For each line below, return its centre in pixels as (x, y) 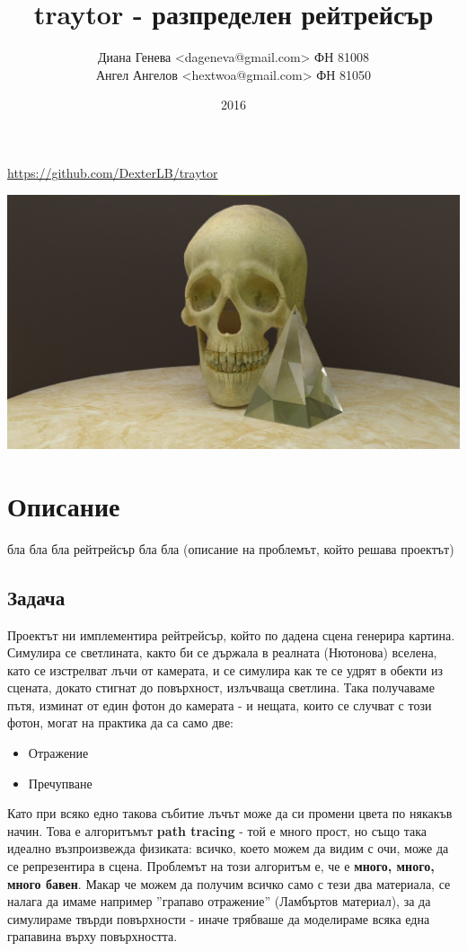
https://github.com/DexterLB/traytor (113, 172)
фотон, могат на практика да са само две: (121, 722)
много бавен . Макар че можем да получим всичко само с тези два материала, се (229, 883)
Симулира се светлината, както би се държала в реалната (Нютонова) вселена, (222, 652)
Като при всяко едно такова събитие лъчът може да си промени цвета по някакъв (230, 813)
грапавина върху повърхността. (93, 936)
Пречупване (60, 783)
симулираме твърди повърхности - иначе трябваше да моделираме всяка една (219, 918)
